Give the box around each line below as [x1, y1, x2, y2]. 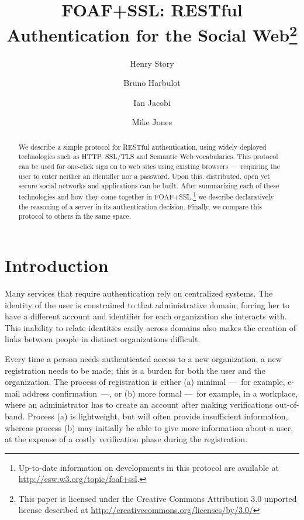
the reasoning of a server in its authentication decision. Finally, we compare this [18, 201, 262, 211]
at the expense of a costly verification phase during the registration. [5, 433, 248, 445]
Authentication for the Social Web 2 [6, 20, 298, 47]
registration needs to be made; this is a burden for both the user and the [5, 364, 265, 376]
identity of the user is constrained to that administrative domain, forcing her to [5, 298, 290, 311]
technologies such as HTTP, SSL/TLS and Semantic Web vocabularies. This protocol [18, 151, 278, 161]
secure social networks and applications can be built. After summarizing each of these [18, 181, 279, 191]
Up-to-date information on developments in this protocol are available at [18, 461, 279, 473]
